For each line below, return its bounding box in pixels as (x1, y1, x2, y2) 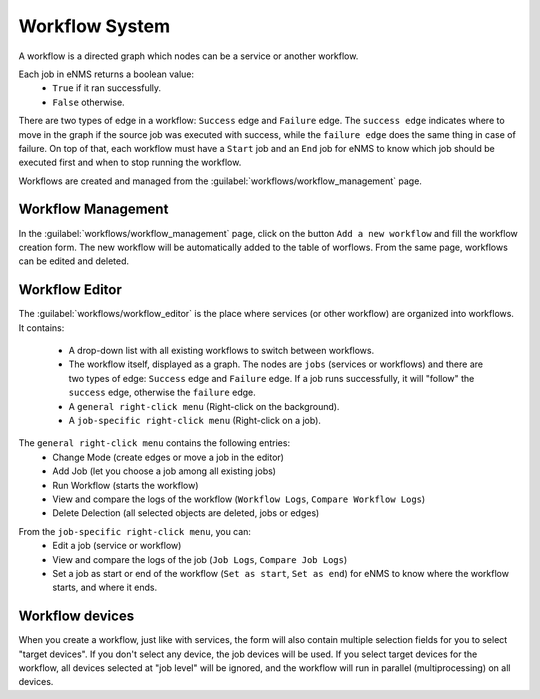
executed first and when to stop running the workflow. (18, 156, 242, 169)
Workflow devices (18, 608, 135, 625)
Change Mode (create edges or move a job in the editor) (52, 451, 285, 463)
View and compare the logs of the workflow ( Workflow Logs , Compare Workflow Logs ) (52, 493, 426, 505)
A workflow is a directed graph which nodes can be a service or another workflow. (18, 50, 359, 62)
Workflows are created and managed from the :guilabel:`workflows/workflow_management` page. (18, 175, 422, 187)
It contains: (18, 321, 65, 334)
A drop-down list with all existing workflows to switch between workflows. (68, 345, 375, 357)
